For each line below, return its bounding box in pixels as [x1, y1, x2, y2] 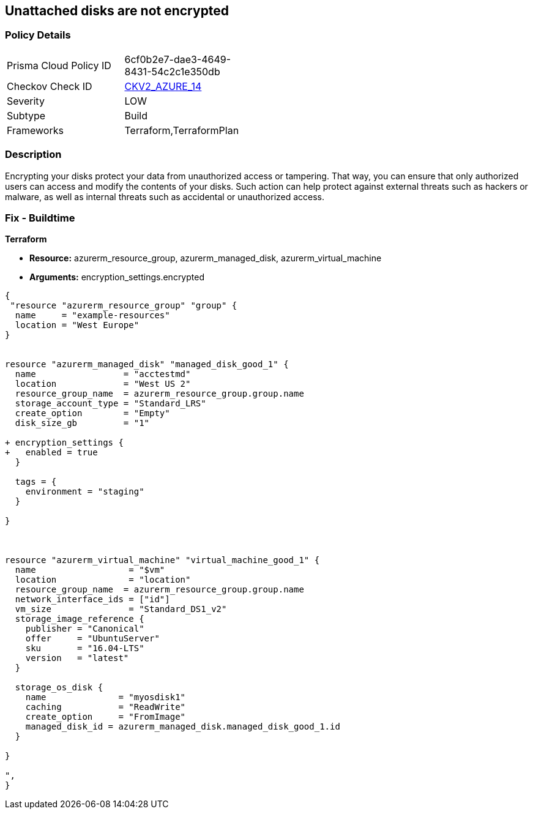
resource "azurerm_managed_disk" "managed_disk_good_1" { [5, 359, 289, 370]
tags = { [15, 477, 57, 487]
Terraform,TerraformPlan [124, 124, 239, 136]
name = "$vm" [15, 565, 165, 575]
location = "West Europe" [15, 320, 140, 330]
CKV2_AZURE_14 [124, 80, 202, 92]
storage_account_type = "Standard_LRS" [15, 398, 206, 409]
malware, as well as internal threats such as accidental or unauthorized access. [5, 191, 325, 202]
